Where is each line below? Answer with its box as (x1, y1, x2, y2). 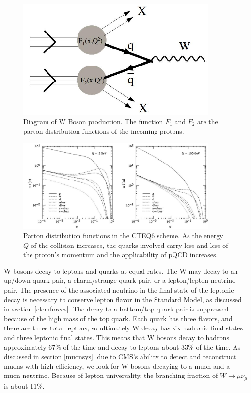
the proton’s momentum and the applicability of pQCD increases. (23, 249, 218, 260)
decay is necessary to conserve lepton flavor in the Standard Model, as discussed (4, 294, 242, 304)
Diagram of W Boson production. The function (23, 116, 163, 126)
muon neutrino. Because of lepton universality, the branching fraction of (4, 370, 218, 380)
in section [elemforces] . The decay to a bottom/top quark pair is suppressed (4, 304, 229, 314)
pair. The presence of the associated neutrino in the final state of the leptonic (4, 285, 234, 295)
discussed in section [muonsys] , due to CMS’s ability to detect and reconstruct (4, 351, 236, 361)
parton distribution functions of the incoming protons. (23, 126, 184, 136)
